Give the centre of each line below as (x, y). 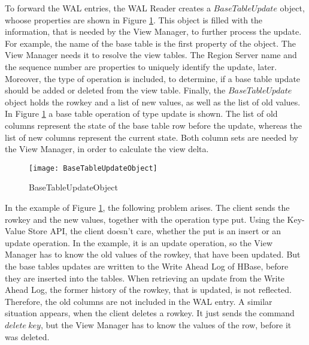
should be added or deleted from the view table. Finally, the (115, 90)
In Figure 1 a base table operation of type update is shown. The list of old (141, 114)
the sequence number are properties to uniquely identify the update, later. (141, 66)
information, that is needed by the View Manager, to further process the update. (153, 31)
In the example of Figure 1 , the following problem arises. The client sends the (147, 207)
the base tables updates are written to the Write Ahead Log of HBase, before (147, 266)
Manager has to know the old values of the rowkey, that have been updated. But (153, 254)
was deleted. (27, 336)
